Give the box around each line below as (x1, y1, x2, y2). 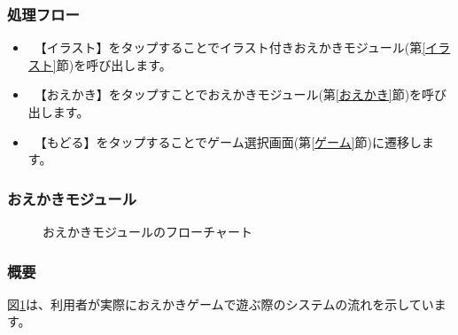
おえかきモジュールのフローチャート (43, 222, 252, 240)
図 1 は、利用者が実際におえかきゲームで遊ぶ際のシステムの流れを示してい (7, 294, 434, 313)
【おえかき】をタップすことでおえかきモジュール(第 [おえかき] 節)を (40, 85, 423, 104)
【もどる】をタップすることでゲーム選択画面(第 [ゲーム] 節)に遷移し (40, 132, 422, 151)
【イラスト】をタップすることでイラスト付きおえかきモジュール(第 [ (40, 38, 426, 57)
